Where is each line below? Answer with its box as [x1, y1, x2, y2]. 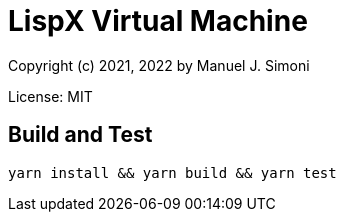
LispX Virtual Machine [8, 4, 308, 38]
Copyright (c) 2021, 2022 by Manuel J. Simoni [8, 56, 310, 74]
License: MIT [8, 87, 93, 105]
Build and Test [8, 122, 153, 148]
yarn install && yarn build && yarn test [8, 164, 337, 181]
